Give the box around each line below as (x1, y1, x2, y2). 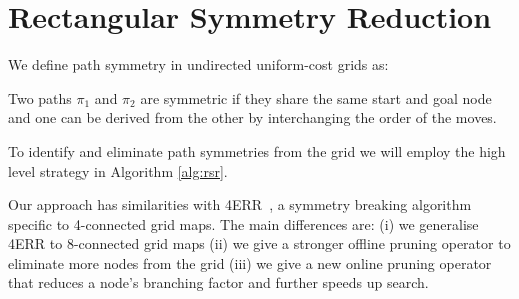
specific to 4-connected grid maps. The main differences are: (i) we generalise (8, 213, 479, 234)
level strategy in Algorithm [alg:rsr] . (8, 160, 228, 181)
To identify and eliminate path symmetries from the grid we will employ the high (8, 140, 506, 161)
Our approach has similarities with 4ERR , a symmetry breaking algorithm (8, 194, 472, 215)
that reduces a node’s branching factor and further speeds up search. (8, 272, 429, 293)
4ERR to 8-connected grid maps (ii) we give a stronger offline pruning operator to (8, 233, 511, 254)
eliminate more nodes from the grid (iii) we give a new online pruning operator (8, 252, 492, 273)
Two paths (8, 87, 72, 108)
